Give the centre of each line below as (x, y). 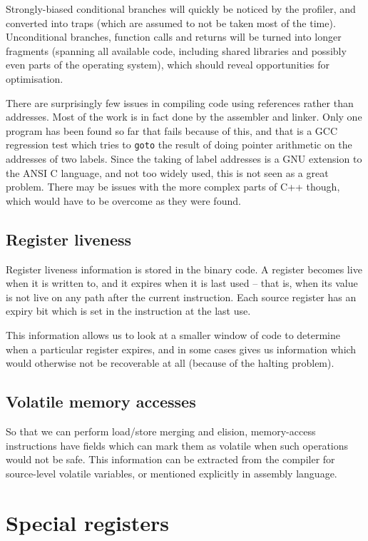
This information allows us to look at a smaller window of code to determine (173, 334)
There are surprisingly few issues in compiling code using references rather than (180, 102)
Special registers (88, 522)
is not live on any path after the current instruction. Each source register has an (181, 297)
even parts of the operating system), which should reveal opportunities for (168, 65)
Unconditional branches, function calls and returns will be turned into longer (174, 37)
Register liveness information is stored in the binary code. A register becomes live (184, 269)
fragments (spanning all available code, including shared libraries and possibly (176, 50)
